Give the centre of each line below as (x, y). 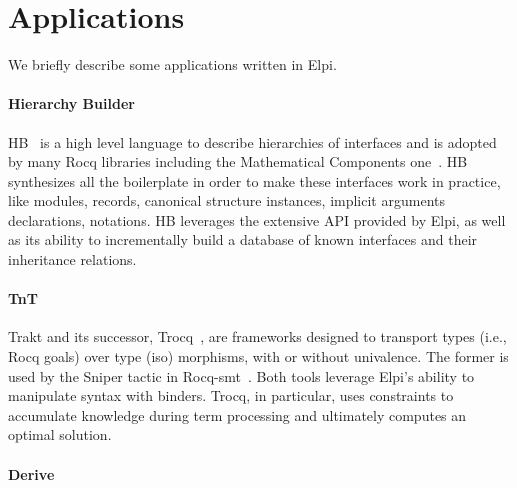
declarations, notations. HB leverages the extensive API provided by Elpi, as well (257, 219)
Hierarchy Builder (71, 103)
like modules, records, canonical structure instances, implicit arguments (226, 200)
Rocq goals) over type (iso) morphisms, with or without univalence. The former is (258, 356)
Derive (31, 473)
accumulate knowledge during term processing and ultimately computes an (237, 414)
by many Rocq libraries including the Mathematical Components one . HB (238, 161)
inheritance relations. (72, 259)
